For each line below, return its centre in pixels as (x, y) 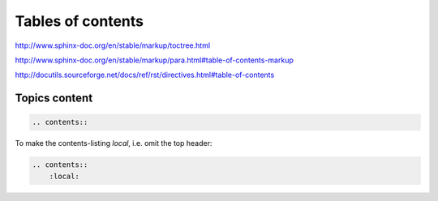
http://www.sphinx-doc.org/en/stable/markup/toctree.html (113, 45)
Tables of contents (79, 21)
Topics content (54, 98)
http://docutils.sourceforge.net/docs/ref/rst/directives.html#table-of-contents (145, 75)
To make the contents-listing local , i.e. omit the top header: (114, 143)
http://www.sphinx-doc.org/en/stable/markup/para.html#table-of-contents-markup (154, 60)
